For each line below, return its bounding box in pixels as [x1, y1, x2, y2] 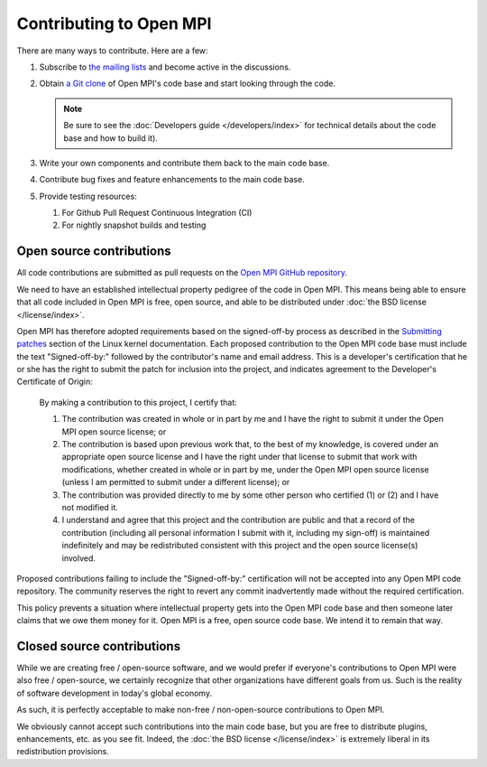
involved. [61, 552, 96, 564]
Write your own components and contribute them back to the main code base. [39, 157, 330, 168]
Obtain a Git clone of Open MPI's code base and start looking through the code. [39, 78, 335, 89]
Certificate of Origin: [16, 376, 94, 388]
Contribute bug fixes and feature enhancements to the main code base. [39, 174, 306, 185]
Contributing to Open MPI [16, 14, 212, 33]
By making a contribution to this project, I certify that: [39, 397, 238, 407]
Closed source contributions [16, 638, 180, 654]
